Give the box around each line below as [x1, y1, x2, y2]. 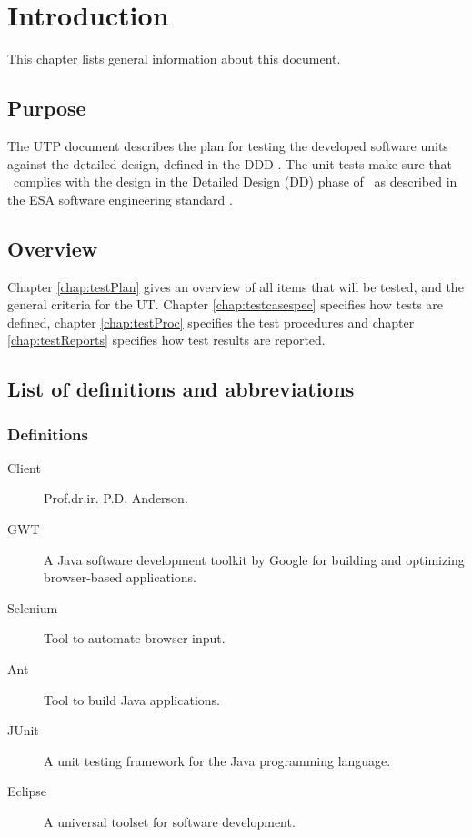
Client [7, 458, 41, 477]
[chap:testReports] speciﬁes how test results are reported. [7, 330, 326, 349]
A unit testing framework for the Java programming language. [44, 751, 391, 770]
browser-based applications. [44, 568, 196, 587]
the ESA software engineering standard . [7, 189, 233, 208]
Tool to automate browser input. [44, 629, 226, 648]
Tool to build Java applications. [44, 690, 220, 709]
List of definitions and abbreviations [7, 375, 355, 403]
